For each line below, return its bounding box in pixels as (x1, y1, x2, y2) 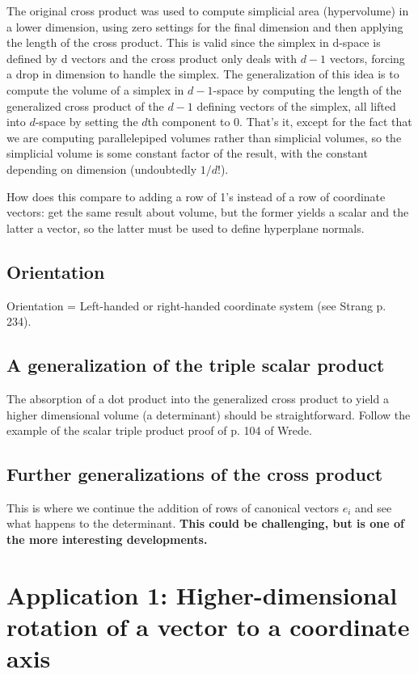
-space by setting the (35, 113, 138, 130)
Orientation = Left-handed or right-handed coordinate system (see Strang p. (6, 297, 386, 314)
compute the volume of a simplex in (6, 81, 184, 98)
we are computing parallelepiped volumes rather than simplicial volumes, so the (6, 128, 402, 145)
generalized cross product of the (6, 97, 164, 114)
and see (355, 499, 392, 516)
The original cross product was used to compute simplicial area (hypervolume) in (6, 2, 409, 19)
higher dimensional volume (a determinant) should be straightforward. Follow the (6, 406, 411, 423)
